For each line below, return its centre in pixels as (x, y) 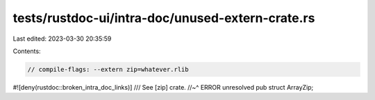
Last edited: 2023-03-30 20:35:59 (62, 39)
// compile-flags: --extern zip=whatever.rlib (108, 69)
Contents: (27, 51)
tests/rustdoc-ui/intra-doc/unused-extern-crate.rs (164, 18)
